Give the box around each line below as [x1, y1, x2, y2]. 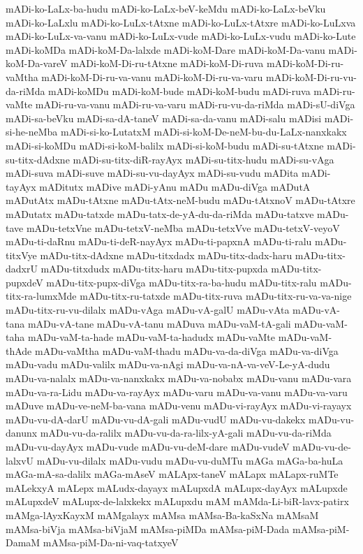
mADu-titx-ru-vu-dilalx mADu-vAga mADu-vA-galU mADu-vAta [6, 302, 290, 317]
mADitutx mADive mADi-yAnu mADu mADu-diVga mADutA [39, 179, 311, 194]
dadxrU [6, 261, 38, 276]
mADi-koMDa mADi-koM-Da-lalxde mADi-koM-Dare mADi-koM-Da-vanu [6, 42, 325, 57]
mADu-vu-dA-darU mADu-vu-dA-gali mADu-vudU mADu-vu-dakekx [6, 411, 306, 426]
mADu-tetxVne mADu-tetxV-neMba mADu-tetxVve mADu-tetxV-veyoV [26, 220, 340, 235]
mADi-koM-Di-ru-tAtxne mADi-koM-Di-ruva [71, 56, 264, 71]
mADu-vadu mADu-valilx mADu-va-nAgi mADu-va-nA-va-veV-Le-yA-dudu [6, 357, 330, 372]
